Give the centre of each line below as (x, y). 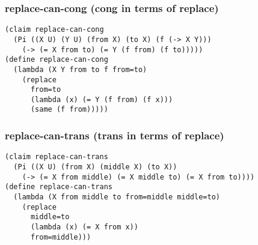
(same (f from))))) (69, 110)
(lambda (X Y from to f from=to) (80, 69)
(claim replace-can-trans (57, 157)
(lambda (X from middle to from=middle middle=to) (117, 197)
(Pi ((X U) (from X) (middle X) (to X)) (95, 167)
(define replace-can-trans (59, 187)
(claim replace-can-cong (54, 30)
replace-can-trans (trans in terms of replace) (115, 135)
